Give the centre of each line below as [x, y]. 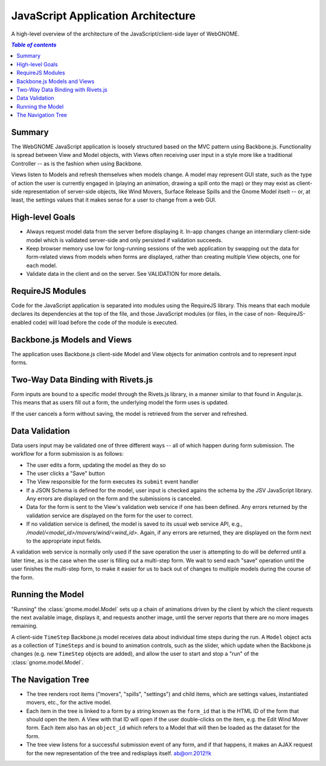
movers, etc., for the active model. [69, 703]
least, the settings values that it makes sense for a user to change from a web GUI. [114, 200]
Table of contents [34, 45]
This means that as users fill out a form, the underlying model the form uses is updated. [120, 403]
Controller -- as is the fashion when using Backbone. [77, 164]
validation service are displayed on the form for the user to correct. [110, 515]
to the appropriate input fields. [64, 541]
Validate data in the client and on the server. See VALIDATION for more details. [124, 274]
